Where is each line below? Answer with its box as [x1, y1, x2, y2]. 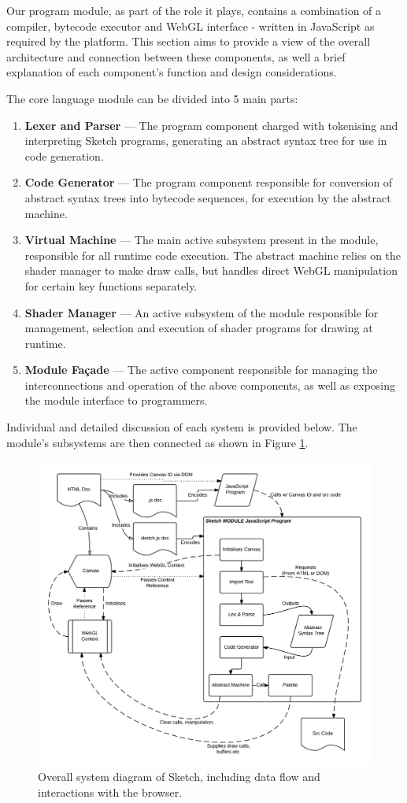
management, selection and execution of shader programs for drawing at [24, 320, 373, 336]
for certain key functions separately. [24, 277, 198, 294]
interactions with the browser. [38, 783, 183, 800]
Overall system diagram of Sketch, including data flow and [38, 768, 320, 785]
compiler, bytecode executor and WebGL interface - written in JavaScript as [6, 17, 375, 34]
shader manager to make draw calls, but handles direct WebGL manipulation [24, 262, 398, 279]
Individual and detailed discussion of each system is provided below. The [6, 419, 357, 435]
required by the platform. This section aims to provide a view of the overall [6, 33, 371, 50]
